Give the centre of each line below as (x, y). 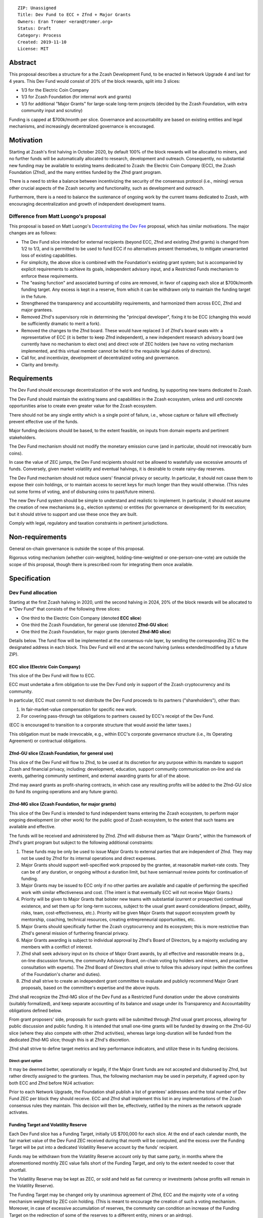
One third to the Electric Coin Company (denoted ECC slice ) (81, 618)
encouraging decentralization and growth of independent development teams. (87, 204)
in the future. (34, 296)
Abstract (23, 63)
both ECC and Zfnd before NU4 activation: (52, 1083)
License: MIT (33, 49)
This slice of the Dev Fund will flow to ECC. (52, 676)
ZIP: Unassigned (37, 8)
